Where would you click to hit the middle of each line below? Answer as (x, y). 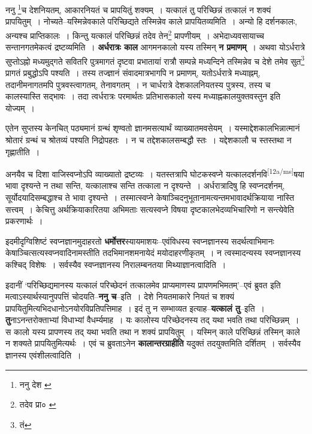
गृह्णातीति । (23, 151)
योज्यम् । (20, 108)
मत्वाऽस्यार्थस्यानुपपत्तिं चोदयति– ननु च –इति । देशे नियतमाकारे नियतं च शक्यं (120, 296)
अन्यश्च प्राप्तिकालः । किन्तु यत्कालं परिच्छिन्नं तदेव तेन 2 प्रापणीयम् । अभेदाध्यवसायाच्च (135, 34)
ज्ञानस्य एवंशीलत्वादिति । (43, 355)
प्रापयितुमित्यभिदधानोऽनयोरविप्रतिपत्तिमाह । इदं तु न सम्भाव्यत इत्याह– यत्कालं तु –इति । (135, 308)
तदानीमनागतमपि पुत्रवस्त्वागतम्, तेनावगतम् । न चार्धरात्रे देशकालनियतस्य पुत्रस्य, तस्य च (138, 84)
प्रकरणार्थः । (24, 221)
